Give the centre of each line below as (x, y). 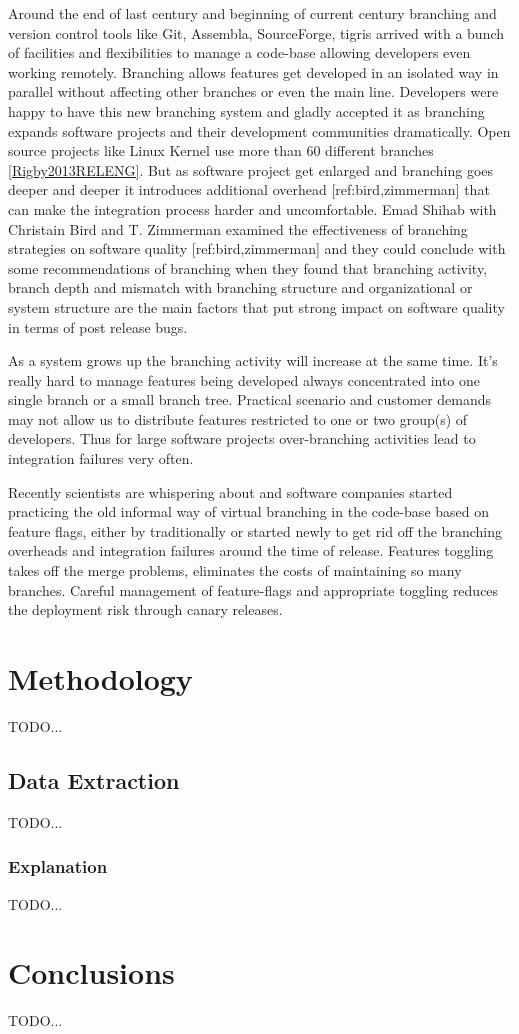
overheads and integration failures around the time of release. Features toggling (251, 550)
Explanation (58, 866)
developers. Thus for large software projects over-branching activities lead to (242, 438)
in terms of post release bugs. (98, 326)
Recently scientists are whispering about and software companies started (230, 491)
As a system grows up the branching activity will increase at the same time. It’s (253, 360)
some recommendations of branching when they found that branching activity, (248, 267)
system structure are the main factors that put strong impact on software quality (256, 306)
